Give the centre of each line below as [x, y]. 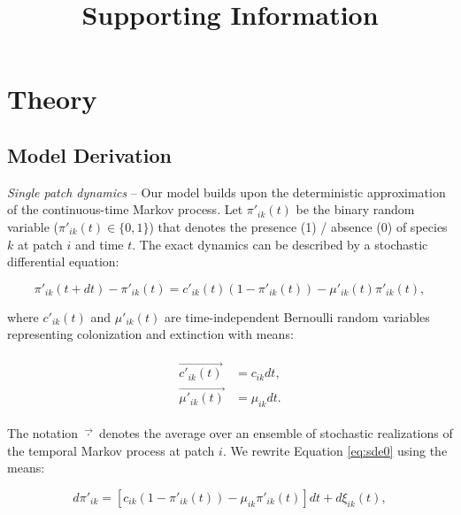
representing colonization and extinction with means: [150, 334]
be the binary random [355, 209]
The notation [43, 433]
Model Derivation [89, 154]
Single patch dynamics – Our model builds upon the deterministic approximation [227, 192]
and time [100, 244]
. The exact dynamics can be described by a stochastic [280, 244]
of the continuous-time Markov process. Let [125, 209]
